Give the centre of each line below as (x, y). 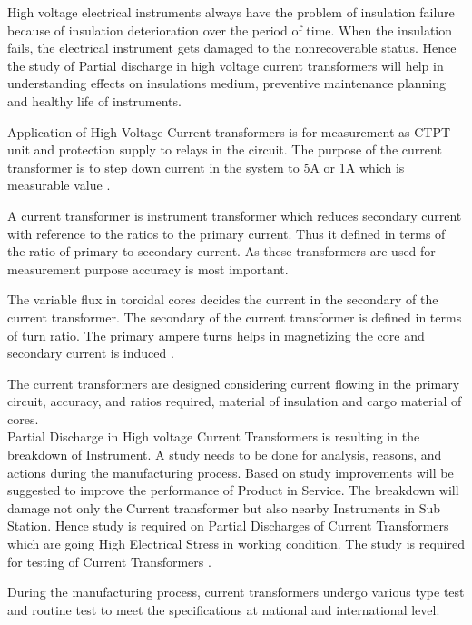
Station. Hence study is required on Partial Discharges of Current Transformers (228, 526)
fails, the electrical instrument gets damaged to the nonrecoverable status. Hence (232, 48)
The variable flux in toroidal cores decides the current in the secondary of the (223, 299)
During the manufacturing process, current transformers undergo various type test (236, 592)
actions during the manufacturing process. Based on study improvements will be (231, 472)
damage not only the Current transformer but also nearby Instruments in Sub (224, 507)
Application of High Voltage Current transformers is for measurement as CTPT (229, 131)
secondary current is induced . (91, 353)
